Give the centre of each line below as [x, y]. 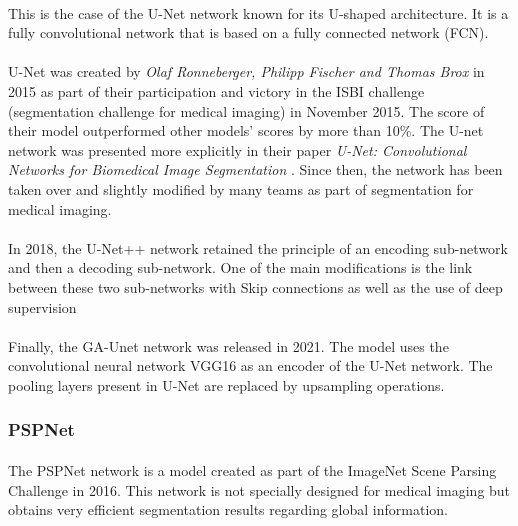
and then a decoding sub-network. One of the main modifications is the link [240, 267]
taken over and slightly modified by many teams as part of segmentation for [241, 188]
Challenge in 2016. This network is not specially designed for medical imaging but [259, 489]
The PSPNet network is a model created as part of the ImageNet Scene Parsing [252, 469]
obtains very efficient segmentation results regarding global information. [228, 509]
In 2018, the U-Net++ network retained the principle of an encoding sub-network [258, 247]
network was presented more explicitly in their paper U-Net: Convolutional [237, 149]
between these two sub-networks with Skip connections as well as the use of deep [255, 286]
